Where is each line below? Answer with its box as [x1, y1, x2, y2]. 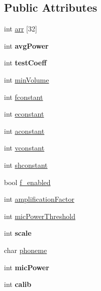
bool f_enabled [4, 176, 51, 187]
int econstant [4, 108, 44, 119]
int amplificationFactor [4, 194, 74, 204]
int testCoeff [4, 57, 47, 68]
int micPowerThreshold [4, 210, 75, 221]
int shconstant [4, 159, 48, 170]
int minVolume [4, 74, 49, 85]
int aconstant [4, 125, 45, 136]
